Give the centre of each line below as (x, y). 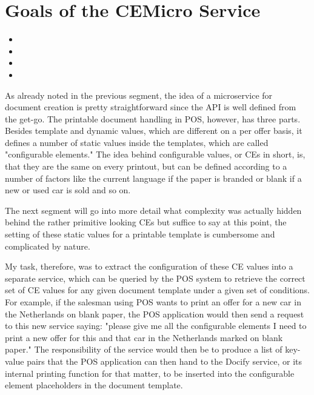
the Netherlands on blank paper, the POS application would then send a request (155, 314)
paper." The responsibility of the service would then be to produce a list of (144, 349)
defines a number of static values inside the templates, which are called (137, 142)
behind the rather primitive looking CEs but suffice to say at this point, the (146, 222)
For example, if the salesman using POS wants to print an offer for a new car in (153, 302)
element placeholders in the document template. (94, 385)
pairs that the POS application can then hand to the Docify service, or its (164, 361)
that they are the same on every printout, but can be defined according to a (146, 166)
